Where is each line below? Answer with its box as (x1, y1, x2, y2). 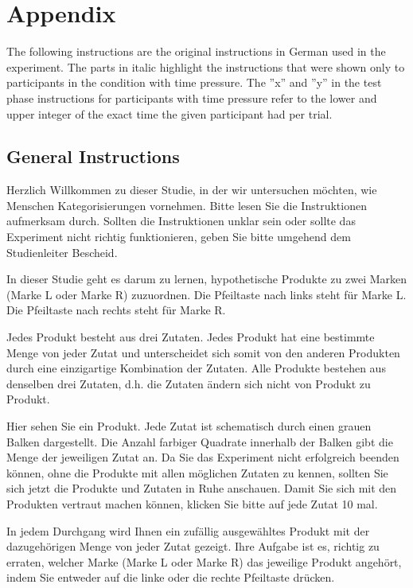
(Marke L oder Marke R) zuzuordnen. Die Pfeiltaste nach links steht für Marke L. (6, 286, 407, 302)
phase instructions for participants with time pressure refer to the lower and (6, 89, 377, 106)
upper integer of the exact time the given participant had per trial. (6, 105, 333, 122)
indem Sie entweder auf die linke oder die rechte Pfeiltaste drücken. (6, 569, 335, 586)
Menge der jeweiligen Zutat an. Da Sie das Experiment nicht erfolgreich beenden (6, 449, 399, 465)
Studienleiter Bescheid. (6, 243, 118, 260)
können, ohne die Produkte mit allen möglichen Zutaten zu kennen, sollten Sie (6, 464, 388, 481)
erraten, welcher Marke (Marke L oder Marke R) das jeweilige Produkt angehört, (6, 553, 402, 570)
